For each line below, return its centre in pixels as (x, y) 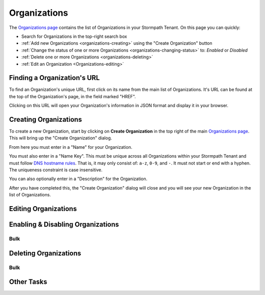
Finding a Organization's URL (54, 78)
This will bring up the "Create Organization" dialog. (61, 138)
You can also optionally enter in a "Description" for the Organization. (78, 179)
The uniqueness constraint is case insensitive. (56, 170)
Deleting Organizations (45, 253)
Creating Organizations (45, 120)
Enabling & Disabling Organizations (64, 225)
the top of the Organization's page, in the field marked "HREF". (72, 96)
